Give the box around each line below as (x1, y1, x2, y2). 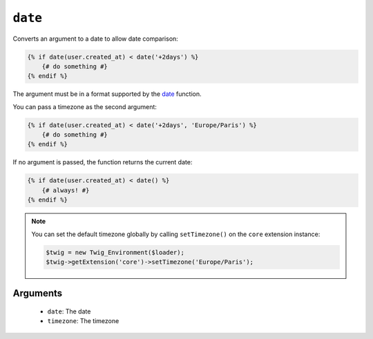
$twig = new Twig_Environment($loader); (46, 249, 184, 256)
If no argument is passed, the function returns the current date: (12, 158, 193, 166)
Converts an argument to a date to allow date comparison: (12, 35, 179, 43)
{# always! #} (41, 186, 90, 194)
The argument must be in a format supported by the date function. (12, 90, 202, 98)
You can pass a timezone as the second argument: (12, 102, 157, 110)
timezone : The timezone (47, 317, 119, 325)
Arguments (12, 287, 63, 300)
